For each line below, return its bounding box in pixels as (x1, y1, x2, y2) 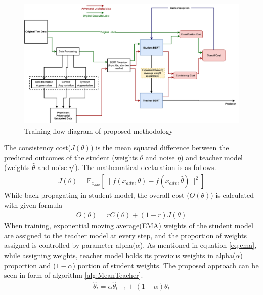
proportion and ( (4, 260, 56, 270)
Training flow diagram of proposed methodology (24, 125, 173, 136)
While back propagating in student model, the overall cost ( (4, 190, 190, 200)
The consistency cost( (4, 142, 71, 153)
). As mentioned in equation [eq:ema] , (140, 240, 257, 250)
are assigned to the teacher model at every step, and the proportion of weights (4, 230, 247, 240)
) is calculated (210, 190, 254, 200)
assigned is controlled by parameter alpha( (4, 240, 136, 250)
